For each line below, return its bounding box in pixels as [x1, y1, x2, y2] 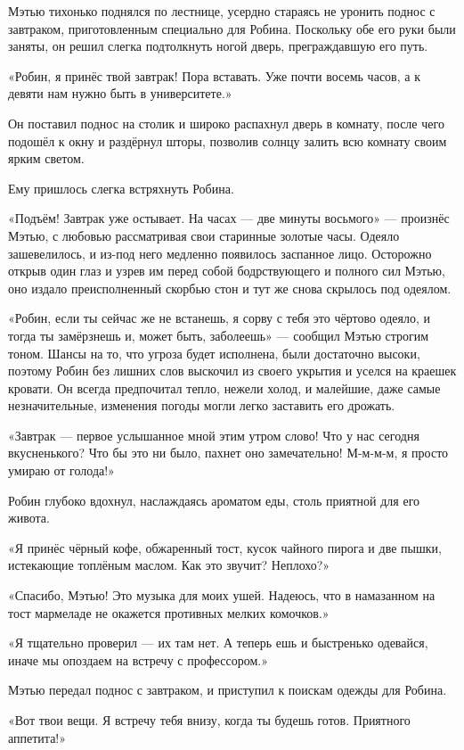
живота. [8, 508, 50, 527]
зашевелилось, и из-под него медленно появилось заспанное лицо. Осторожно [8, 243, 432, 262]
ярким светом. [8, 149, 85, 168]
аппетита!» [8, 728, 67, 746]
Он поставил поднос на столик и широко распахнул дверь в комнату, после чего [8, 113, 444, 132]
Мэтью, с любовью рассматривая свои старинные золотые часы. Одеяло [8, 226, 400, 244]
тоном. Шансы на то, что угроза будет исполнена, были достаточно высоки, [8, 343, 420, 362]
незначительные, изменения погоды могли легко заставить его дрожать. [8, 396, 395, 415]
